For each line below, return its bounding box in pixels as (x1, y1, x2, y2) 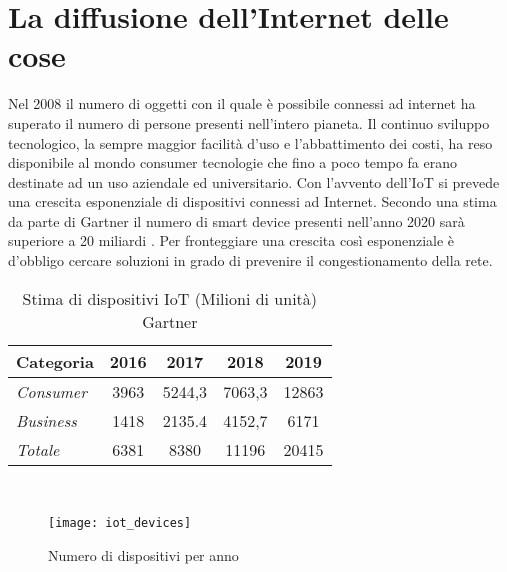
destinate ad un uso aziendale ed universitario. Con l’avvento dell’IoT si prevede (8, 171, 500, 192)
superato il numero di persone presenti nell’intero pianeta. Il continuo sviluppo (8, 112, 490, 133)
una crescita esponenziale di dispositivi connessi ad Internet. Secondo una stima (8, 191, 497, 212)
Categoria (16, 349, 94, 373)
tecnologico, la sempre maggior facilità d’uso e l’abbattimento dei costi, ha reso (8, 132, 493, 153)
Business (16, 408, 77, 432)
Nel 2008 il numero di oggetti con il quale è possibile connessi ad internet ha (8, 93, 476, 114)
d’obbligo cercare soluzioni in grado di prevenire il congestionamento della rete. (8, 250, 493, 271)
